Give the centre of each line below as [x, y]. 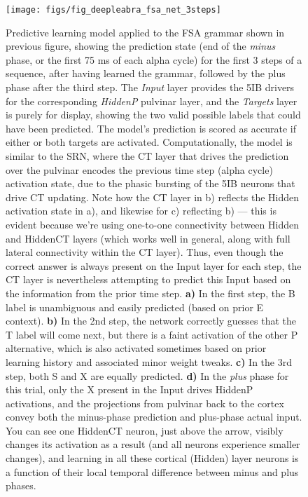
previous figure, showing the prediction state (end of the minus [141, 46]
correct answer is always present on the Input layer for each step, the [154, 265]
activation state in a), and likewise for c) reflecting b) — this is [141, 211]
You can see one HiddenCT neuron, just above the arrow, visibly [145, 430]
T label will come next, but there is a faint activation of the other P [152, 334]
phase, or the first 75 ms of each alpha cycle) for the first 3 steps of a [154, 59]
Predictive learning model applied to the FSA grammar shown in [145, 32]
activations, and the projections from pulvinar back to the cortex [145, 403]
